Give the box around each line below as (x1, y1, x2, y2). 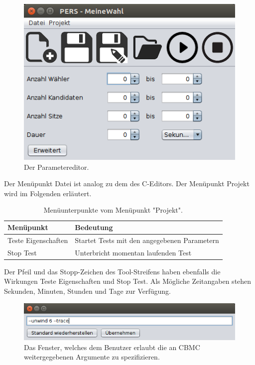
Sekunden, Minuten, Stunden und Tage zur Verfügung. (4, 286, 171, 296)
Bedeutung (75, 222, 113, 233)
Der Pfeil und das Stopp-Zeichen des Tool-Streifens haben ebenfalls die (4, 266, 221, 276)
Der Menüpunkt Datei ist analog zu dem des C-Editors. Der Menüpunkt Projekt (4, 178, 250, 189)
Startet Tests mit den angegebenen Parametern (75, 235, 219, 245)
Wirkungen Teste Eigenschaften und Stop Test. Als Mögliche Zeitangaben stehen (4, 276, 252, 286)
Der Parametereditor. (24, 161, 89, 172)
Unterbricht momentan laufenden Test (75, 247, 192, 257)
